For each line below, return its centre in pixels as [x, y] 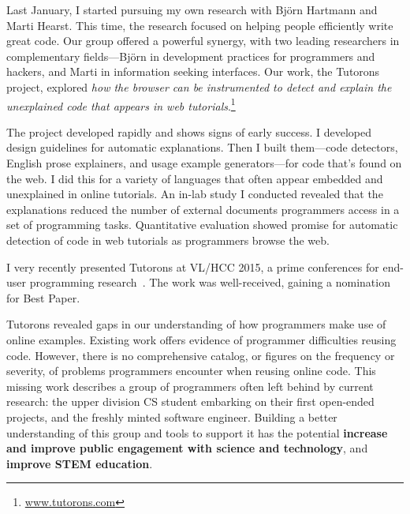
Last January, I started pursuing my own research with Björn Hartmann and [192, 9]
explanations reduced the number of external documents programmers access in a [203, 209]
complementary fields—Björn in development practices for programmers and [191, 56]
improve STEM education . [80, 463]
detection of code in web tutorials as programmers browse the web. [168, 240]
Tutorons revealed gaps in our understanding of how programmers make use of [196, 324]
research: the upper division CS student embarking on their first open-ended [190, 401]
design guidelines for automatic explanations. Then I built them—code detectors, [202, 147]
